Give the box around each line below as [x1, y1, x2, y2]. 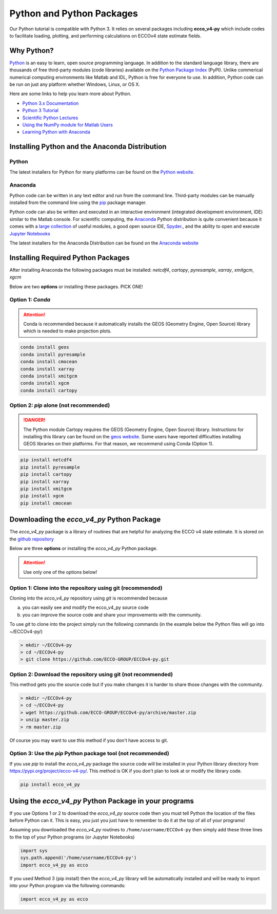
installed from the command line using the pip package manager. [9, 199, 147, 206]
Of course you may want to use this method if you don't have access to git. [9, 737, 168, 743]
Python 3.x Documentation [22, 100, 79, 106]
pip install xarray [20, 478, 69, 484]
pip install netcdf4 [20, 457, 72, 463]
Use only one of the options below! [23, 569, 97, 575]
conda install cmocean [20, 359, 77, 365]
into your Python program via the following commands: [9, 882, 126, 888]
